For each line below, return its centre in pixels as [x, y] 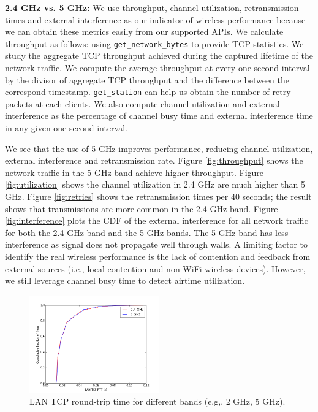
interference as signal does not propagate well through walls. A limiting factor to [157, 244]
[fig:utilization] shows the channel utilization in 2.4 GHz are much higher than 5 [155, 184]
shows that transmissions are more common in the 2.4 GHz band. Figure [142, 208]
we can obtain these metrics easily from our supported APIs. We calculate [144, 32]
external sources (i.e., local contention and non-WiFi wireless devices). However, [155, 268]
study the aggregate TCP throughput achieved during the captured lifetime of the [159, 55]
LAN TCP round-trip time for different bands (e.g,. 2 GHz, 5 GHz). [157, 401]
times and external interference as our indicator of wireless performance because [155, 19]
